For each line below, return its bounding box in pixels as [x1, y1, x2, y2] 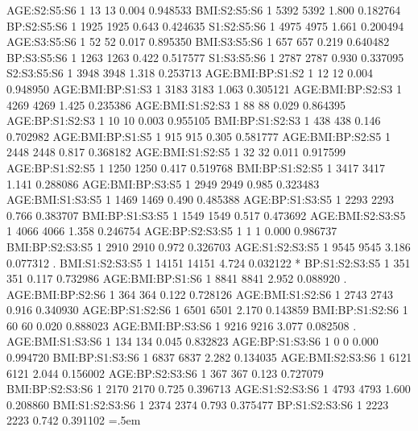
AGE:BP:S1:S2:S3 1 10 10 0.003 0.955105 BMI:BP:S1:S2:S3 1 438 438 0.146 [6, 112, 381, 129]
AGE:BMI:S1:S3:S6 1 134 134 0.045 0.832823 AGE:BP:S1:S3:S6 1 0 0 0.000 [6, 333, 379, 350]
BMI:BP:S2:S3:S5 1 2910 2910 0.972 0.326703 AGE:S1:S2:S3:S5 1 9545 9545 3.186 [6, 238, 411, 255]
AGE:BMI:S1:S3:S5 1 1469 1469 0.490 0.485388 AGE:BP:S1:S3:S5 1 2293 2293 [6, 191, 395, 208]
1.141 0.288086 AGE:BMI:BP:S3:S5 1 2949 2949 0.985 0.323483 [6, 175, 320, 192]
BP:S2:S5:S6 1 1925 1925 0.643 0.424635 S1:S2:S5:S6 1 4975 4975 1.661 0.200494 [6, 17, 404, 34]
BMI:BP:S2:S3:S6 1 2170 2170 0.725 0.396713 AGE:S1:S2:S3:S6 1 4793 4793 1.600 [6, 380, 411, 397]
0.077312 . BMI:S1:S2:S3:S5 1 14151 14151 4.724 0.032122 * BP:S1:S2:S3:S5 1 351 [6, 254, 411, 271]
